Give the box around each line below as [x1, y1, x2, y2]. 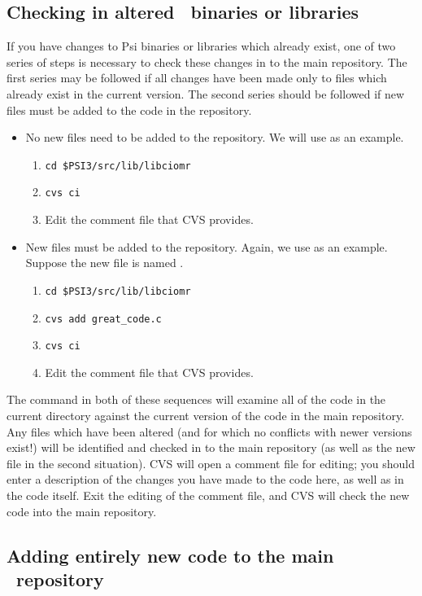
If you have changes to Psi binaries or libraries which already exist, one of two [7, 37, 396, 55]
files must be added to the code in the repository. [7, 101, 252, 118]
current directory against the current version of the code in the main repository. [7, 407, 405, 424]
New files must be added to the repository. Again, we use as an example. [25, 238, 388, 255]
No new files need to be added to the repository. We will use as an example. [25, 129, 404, 146]
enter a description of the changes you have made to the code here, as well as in [7, 471, 404, 488]
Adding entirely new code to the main [7, 542, 334, 568]
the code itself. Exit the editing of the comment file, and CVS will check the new [7, 486, 410, 503]
